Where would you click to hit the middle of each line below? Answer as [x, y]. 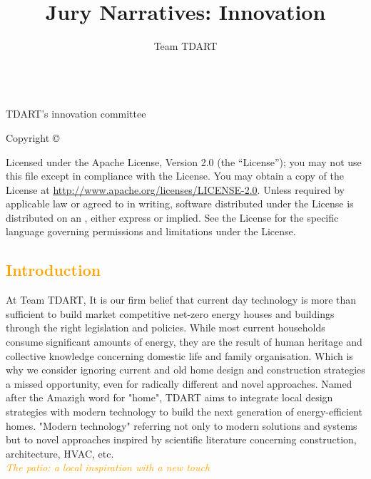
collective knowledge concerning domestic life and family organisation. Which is [179, 355]
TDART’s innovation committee [76, 114]
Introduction [54, 270]
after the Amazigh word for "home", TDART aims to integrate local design [169, 397]
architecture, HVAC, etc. [60, 453]
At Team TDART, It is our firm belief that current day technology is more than [181, 300]
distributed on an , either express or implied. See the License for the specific [172, 217]
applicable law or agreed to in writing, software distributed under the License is [180, 204]
